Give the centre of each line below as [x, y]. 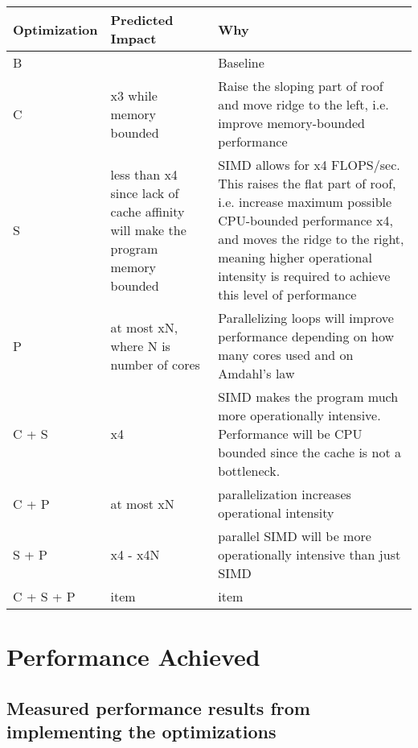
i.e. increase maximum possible [305, 202]
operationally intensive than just [309, 554]
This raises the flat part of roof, [307, 183]
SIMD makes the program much [308, 397]
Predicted [142, 20]
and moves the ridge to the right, [311, 239]
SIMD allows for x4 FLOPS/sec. [309, 165]
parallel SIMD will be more [295, 536]
